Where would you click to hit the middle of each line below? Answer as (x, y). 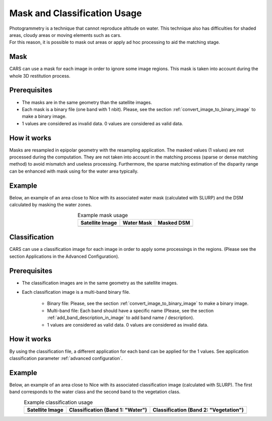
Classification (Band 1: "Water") (108, 410)
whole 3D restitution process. (40, 76)
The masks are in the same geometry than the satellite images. (87, 102)
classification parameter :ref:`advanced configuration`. (66, 358)
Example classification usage (58, 402)
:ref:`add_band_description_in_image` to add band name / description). (121, 318)
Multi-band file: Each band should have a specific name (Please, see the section (130, 310)
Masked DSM (174, 223)
